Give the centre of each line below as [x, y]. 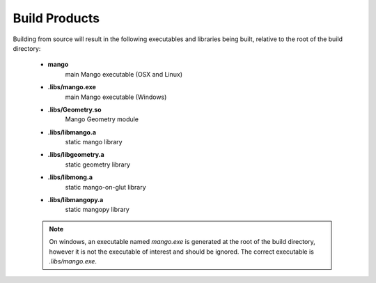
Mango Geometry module [102, 119]
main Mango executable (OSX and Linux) [124, 74]
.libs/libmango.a [72, 132]
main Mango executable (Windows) [116, 97]
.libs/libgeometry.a [76, 155]
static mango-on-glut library [105, 187]
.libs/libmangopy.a [76, 200]
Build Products [56, 18]
